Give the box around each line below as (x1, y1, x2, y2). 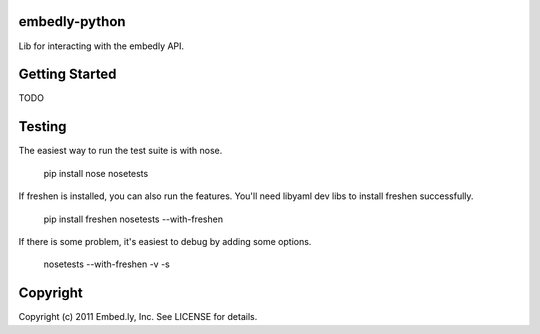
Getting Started (18, 66, 117, 83)
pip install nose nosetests (43, 167, 149, 179)
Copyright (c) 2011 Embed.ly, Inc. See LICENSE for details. (18, 311, 258, 323)
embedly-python (18, 13, 126, 30)
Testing (18, 118, 67, 135)
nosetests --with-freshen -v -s (43, 258, 170, 270)
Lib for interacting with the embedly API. (18, 40, 185, 52)
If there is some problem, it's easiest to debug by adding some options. (18, 235, 312, 247)
